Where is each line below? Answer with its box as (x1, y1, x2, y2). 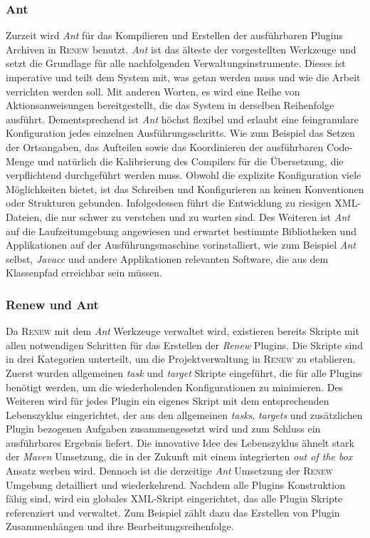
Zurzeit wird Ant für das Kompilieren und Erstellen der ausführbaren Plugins (6, 28, 344, 43)
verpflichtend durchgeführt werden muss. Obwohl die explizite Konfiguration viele (6, 167, 361, 182)
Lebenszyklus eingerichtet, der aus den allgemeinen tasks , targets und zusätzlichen (6, 407, 363, 422)
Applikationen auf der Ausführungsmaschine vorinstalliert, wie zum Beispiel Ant (6, 237, 356, 252)
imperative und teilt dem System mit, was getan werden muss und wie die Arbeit (6, 70, 361, 84)
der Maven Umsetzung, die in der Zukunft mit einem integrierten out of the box (6, 449, 353, 464)
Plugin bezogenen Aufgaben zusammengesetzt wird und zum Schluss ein (6, 421, 321, 436)
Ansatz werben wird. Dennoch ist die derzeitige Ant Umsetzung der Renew (6, 463, 333, 478)
